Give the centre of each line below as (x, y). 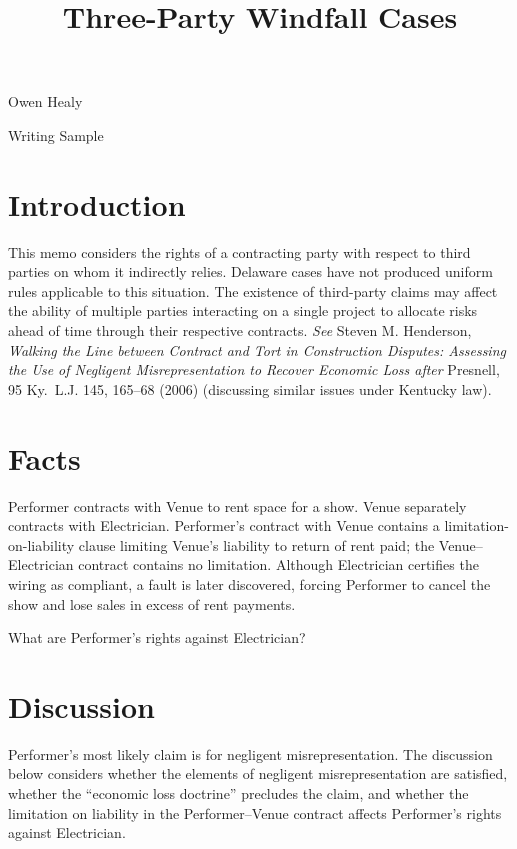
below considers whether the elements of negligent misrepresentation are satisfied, (258, 773)
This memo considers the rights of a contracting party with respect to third (239, 251)
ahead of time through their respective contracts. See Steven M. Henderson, (240, 330)
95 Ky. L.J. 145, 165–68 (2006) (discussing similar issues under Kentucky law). (250, 388)
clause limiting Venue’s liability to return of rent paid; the (256, 544)
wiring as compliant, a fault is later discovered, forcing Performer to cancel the (249, 583)
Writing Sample (56, 134)
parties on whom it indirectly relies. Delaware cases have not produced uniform (250, 271)
